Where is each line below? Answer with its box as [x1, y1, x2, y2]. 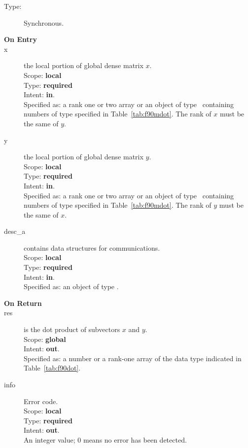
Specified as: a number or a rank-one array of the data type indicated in [24, 353, 242, 363]
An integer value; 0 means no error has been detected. [24, 434, 187, 445]
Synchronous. [24, 17, 64, 28]
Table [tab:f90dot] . [24, 363, 81, 373]
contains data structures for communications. [24, 242, 160, 253]
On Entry [4, 34, 37, 44]
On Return [4, 298, 42, 308]
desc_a [4, 226, 26, 236]
